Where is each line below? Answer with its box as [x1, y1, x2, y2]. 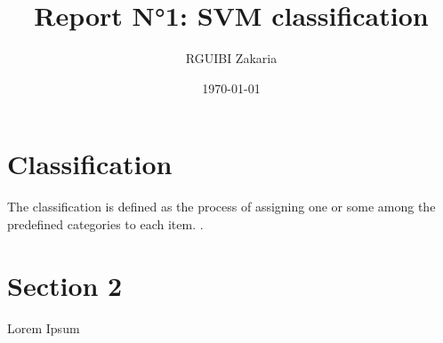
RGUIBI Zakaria [185, 49, 278, 68]
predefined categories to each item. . [7, 214, 204, 233]
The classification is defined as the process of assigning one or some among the [7, 197, 436, 216]
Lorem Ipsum [7, 318, 80, 337]
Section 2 [7, 267, 123, 303]
